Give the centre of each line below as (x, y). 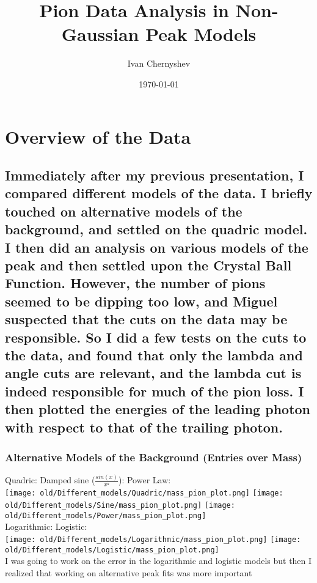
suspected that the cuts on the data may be (146, 319)
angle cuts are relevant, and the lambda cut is (153, 373)
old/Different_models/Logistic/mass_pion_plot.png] (112, 550)
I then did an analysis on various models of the (157, 247)
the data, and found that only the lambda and (154, 355)
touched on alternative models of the (124, 211)
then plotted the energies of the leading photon (158, 409)
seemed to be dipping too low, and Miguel (141, 301)
